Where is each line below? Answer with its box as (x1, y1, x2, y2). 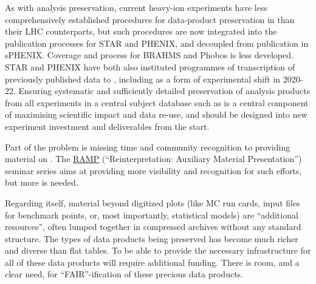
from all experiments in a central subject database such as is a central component (5, 96, 309, 109)
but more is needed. (5, 176, 78, 189)
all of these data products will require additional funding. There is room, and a (5, 255, 300, 268)
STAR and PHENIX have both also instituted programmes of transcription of (5, 60, 295, 73)
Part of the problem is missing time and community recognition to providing (5, 140, 290, 153)
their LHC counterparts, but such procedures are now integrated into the (5, 25, 277, 38)
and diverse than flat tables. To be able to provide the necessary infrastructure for (5, 244, 311, 257)
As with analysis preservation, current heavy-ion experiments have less (5, 1, 267, 13)
